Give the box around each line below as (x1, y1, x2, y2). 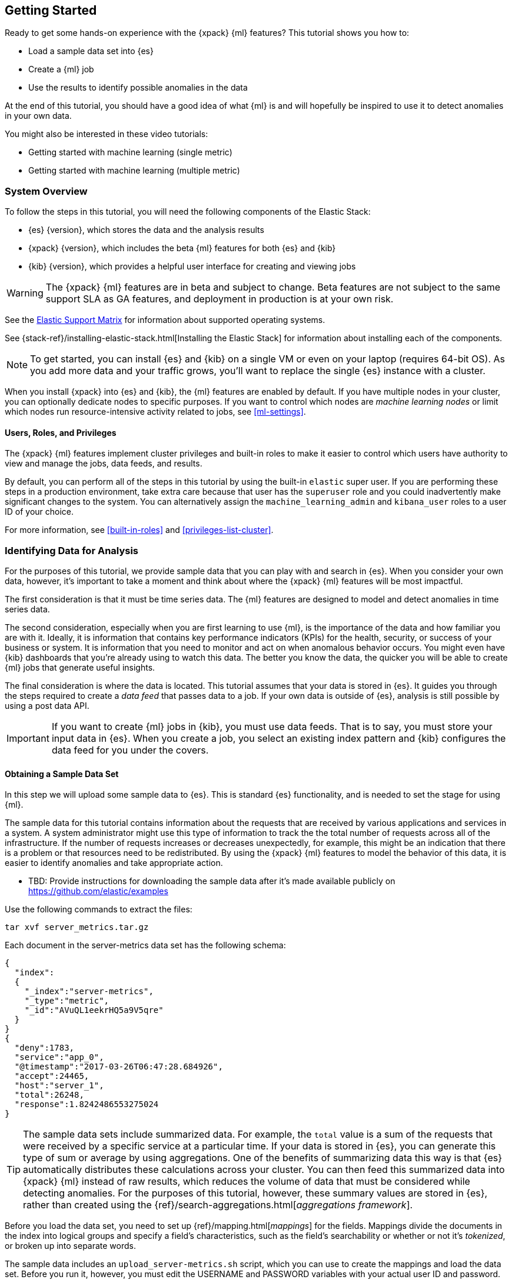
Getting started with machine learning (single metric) (28, 147, 232, 158)
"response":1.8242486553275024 (14, 1099, 159, 1109)
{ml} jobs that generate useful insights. (5, 662, 155, 673)
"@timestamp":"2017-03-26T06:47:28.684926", (14, 1062, 223, 1072)
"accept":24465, (14, 1071, 89, 1081)
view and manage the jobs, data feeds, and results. (5, 458, 202, 469)
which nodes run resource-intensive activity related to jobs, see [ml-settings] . (5, 406, 306, 417)
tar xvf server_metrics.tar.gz (5, 922, 149, 932)
